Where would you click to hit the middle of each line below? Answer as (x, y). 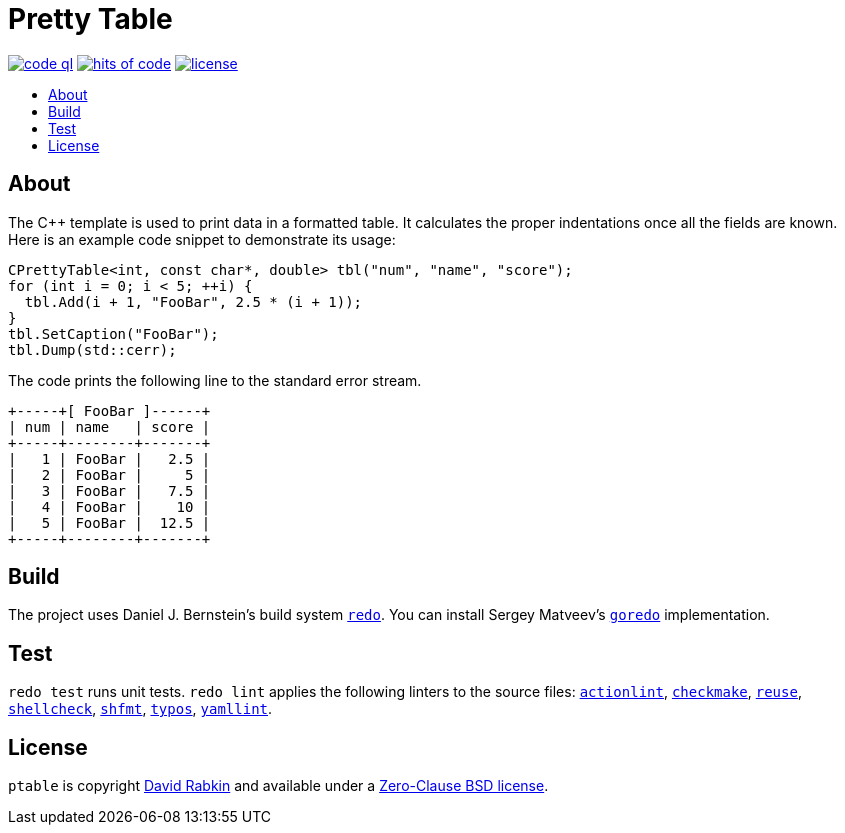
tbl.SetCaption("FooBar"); (113, 333)
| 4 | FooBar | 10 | (109, 506)
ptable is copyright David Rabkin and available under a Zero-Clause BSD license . (278, 786)
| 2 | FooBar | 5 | (109, 474)
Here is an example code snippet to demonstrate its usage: (202, 239)
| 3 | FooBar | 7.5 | (109, 490)
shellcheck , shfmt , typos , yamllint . (140, 709)
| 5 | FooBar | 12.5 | (109, 522)
